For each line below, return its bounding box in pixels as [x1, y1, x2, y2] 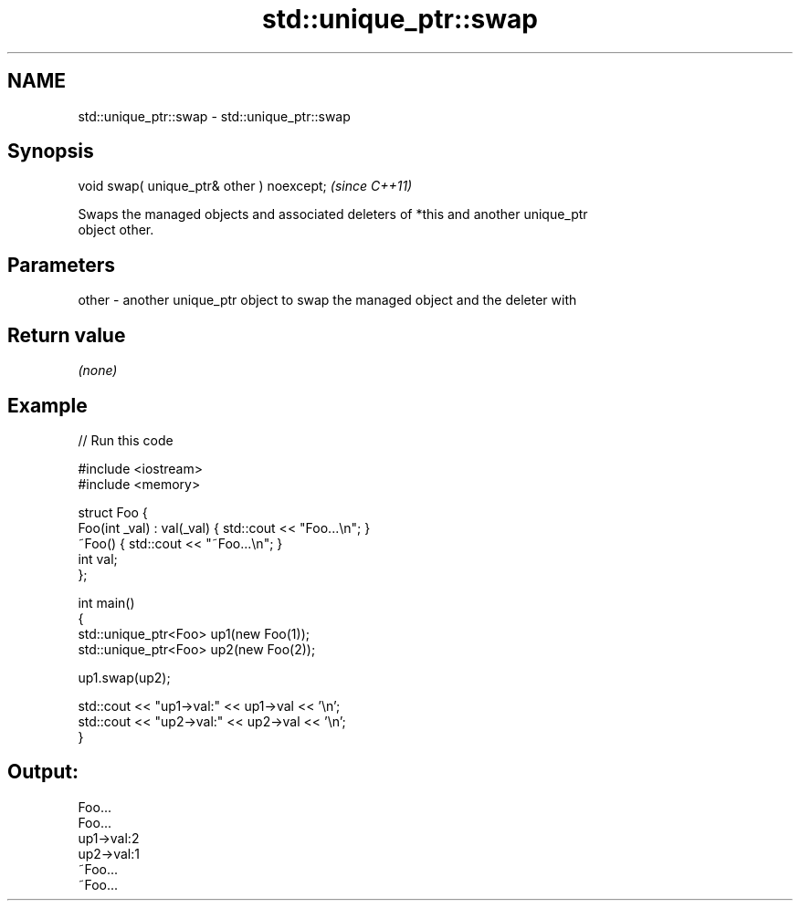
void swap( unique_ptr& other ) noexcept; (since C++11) [78, 178, 413, 194]
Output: [7, 760, 79, 784]
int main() [78, 594, 135, 611]
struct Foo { [78, 504, 148, 520]
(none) [78, 362, 118, 379]
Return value [7, 323, 126, 347]
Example [7, 393, 88, 417]
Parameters [7, 253, 115, 277]
